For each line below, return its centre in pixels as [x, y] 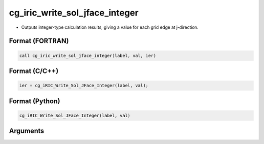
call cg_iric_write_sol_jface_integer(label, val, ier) [88, 55]
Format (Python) [35, 101]
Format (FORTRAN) [39, 41]
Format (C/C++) [34, 71]
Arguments [27, 131]
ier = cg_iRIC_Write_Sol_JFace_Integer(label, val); [84, 86]
